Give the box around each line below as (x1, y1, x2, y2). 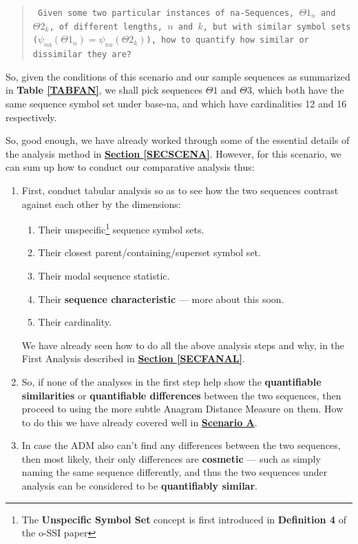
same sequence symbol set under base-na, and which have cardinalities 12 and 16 (6, 96, 347, 110)
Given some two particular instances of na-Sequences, (37, 8, 295, 18)
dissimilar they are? (32, 50, 131, 60)
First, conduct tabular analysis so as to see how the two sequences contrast (21, 182, 339, 197)
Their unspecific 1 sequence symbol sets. (38, 220, 204, 236)
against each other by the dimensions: (21, 196, 181, 211)
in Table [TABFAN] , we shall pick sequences (6, 83, 203, 97)
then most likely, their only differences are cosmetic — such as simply (21, 451, 321, 465)
